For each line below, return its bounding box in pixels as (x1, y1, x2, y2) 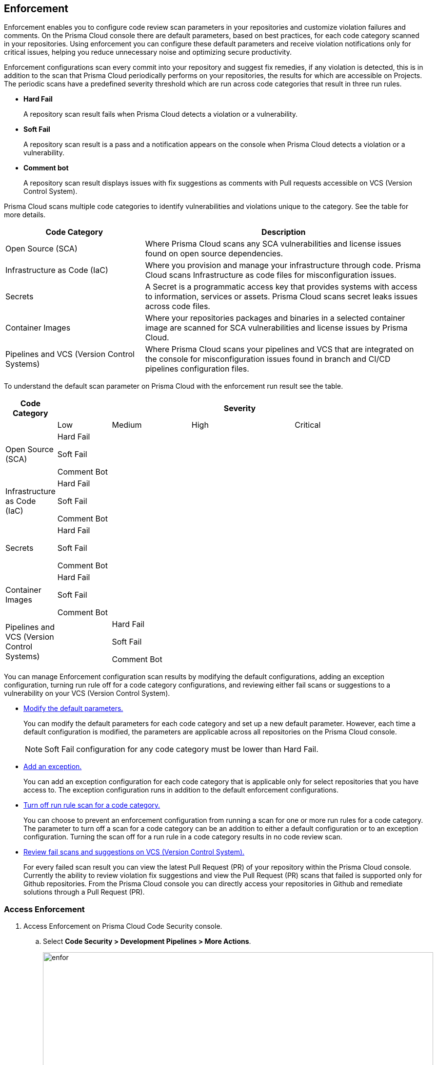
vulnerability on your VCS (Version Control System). (4, 689, 170, 698)
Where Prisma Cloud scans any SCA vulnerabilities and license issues (145, 239, 401, 249)
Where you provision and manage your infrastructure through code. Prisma (145, 260, 421, 271)
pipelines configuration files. (145, 364, 249, 374)
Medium (112, 420, 142, 430)
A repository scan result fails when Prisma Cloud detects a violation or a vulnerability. (23, 110, 298, 119)
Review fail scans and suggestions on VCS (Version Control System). (23, 848, 245, 856)
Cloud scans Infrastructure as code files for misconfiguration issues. (145, 270, 397, 280)
